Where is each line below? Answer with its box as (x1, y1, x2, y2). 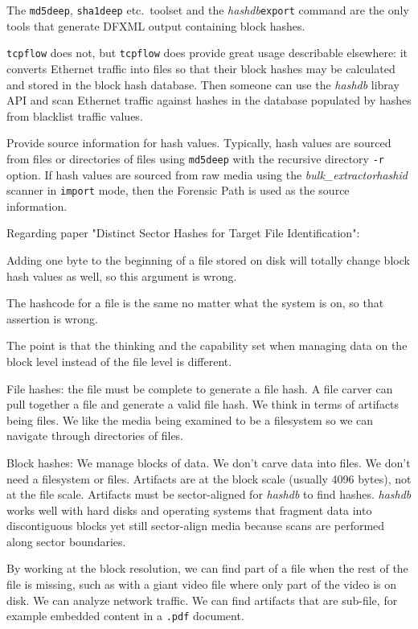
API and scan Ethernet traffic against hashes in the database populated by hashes (6, 92, 412, 109)
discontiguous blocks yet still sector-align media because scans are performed (6, 517, 385, 534)
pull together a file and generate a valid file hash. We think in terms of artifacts (6, 396, 400, 413)
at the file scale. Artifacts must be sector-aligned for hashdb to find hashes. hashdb (6, 486, 412, 503)
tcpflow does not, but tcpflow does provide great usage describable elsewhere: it (6, 44, 408, 61)
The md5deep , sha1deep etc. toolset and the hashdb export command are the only (6, 2, 409, 18)
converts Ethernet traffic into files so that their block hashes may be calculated (6, 60, 395, 76)
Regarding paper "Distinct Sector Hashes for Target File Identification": (6, 224, 360, 241)
